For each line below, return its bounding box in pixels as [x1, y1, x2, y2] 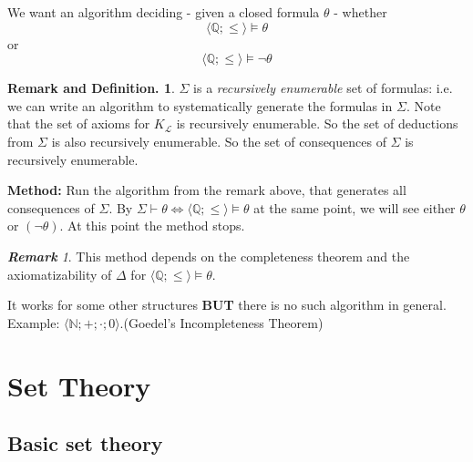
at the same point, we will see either [253, 198, 456, 217]
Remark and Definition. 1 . [7, 78, 175, 98]
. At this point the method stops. [59, 216, 245, 235]
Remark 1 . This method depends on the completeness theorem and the [7, 246, 410, 265]
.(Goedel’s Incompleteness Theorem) [119, 313, 324, 332]
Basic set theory [7, 429, 163, 457]
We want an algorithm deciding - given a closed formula [7, 3, 320, 21]
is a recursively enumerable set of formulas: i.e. [193, 78, 453, 98]
